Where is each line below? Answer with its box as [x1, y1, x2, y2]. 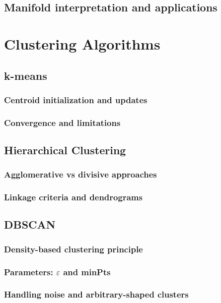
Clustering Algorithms [4, 33, 160, 54]
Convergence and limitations [4, 116, 121, 128]
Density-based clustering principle [4, 242, 143, 255]
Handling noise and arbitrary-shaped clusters [4, 288, 189, 301]
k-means [4, 67, 47, 83]
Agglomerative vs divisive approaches [4, 168, 157, 181]
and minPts [63, 265, 111, 278]
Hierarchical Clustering [4, 142, 126, 158]
